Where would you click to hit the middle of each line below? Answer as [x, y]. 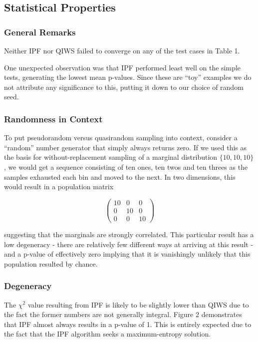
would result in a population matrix [59, 186]
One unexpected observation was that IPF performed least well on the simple [123, 67]
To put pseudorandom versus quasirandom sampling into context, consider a [121, 138]
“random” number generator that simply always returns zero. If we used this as [126, 147]
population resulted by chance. [51, 263]
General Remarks [40, 32]
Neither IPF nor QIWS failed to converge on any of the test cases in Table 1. [122, 50]
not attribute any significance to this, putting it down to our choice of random [124, 87]
